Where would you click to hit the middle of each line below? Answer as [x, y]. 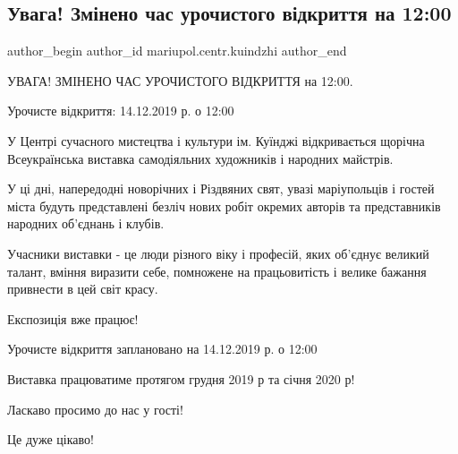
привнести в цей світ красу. [83, 289]
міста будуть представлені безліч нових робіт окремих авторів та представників [224, 206]
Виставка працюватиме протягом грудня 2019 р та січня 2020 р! [181, 378]
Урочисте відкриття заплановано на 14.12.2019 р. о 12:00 [162, 349]
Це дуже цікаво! [51, 439]
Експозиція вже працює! [73, 318]
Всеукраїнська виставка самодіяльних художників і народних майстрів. [200, 158]
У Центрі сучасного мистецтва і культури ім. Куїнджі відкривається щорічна [216, 140]
